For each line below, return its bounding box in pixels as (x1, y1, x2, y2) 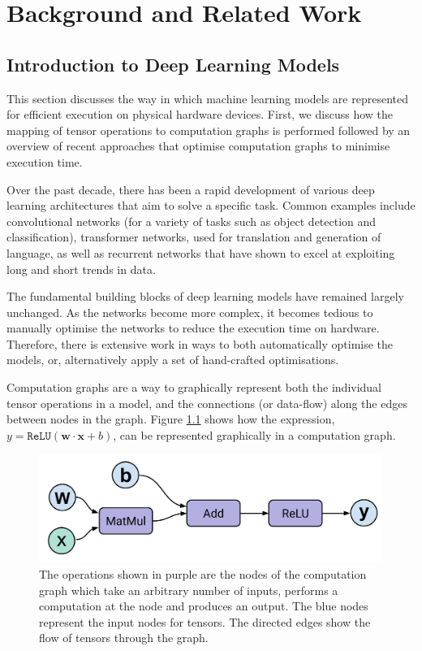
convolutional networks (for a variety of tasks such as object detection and (6, 212, 377, 229)
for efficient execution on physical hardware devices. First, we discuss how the (6, 106, 393, 123)
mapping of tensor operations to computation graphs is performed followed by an (6, 121, 411, 138)
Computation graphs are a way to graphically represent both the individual (6, 379, 382, 396)
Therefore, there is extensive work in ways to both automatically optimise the (6, 335, 394, 352)
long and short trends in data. (6, 260, 156, 277)
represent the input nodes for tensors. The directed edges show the (39, 613, 371, 630)
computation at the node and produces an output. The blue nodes (39, 597, 368, 614)
